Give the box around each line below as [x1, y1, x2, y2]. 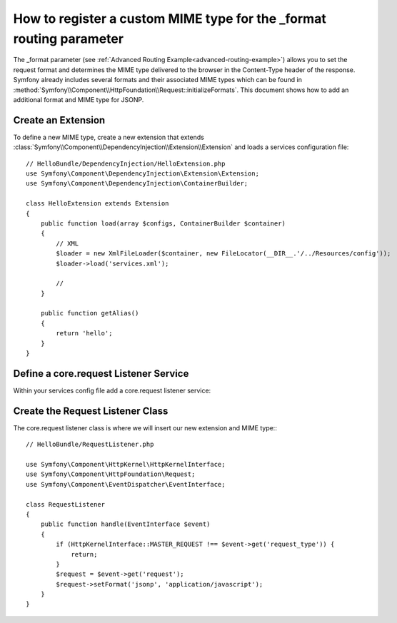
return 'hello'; [56, 329, 113, 338]
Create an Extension [13, 114, 106, 126]
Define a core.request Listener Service [13, 368, 189, 380]
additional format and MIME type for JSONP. [13, 95, 144, 103]
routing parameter [13, 31, 124, 46]
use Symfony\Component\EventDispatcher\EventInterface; [26, 480, 226, 488]
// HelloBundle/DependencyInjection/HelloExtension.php [26, 159, 226, 168]
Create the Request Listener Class [13, 405, 169, 417]
